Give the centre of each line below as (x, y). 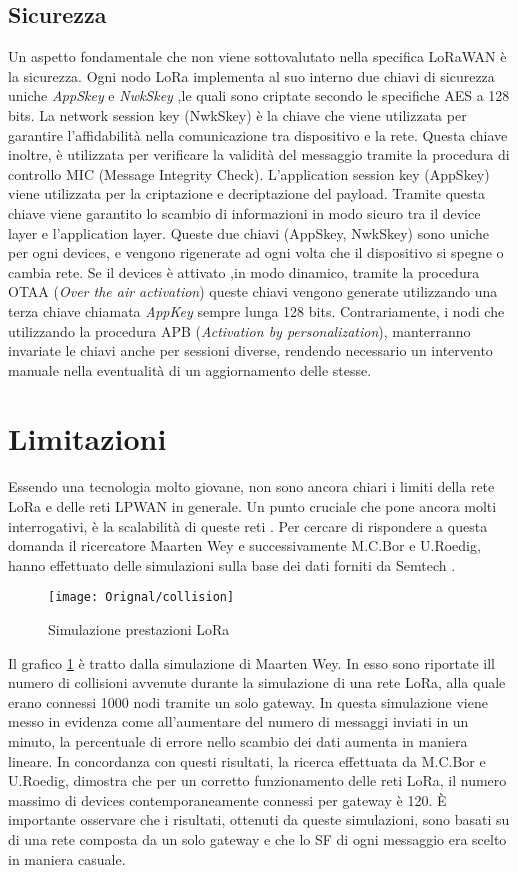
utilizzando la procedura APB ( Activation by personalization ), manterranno (239, 330)
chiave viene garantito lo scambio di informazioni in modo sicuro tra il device (244, 212)
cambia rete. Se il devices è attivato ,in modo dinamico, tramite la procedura (244, 271)
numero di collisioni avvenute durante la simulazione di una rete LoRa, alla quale (257, 682)
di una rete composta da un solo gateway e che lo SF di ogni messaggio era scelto (257, 838)
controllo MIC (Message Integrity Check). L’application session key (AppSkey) (249, 173)
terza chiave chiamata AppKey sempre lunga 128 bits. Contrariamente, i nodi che (256, 310)
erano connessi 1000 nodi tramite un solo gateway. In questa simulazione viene (248, 701)
